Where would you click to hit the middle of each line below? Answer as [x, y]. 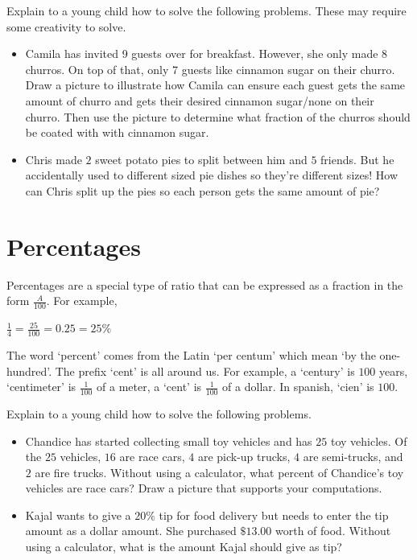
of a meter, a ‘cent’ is [149, 387]
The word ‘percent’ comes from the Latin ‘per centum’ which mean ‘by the [191, 354]
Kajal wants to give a [78, 515]
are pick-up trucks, [244, 457]
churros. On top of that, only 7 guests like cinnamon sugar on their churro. [210, 69]
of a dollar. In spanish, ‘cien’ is [298, 387]
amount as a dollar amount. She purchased [131, 531]
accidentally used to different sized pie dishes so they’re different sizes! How [211, 175]
